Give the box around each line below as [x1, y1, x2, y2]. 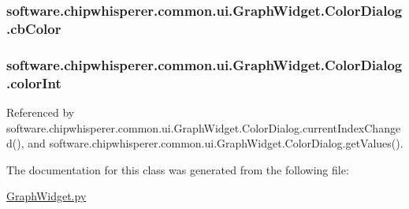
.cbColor [6, 18, 61, 38]
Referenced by [6, 103, 75, 120]
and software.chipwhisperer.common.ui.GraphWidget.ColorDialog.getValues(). [28, 135, 403, 151]
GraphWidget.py [6, 188, 87, 204]
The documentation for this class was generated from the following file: [6, 161, 349, 177]
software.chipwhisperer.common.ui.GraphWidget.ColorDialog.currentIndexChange [6, 119, 401, 136]
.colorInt [6, 73, 61, 92]
